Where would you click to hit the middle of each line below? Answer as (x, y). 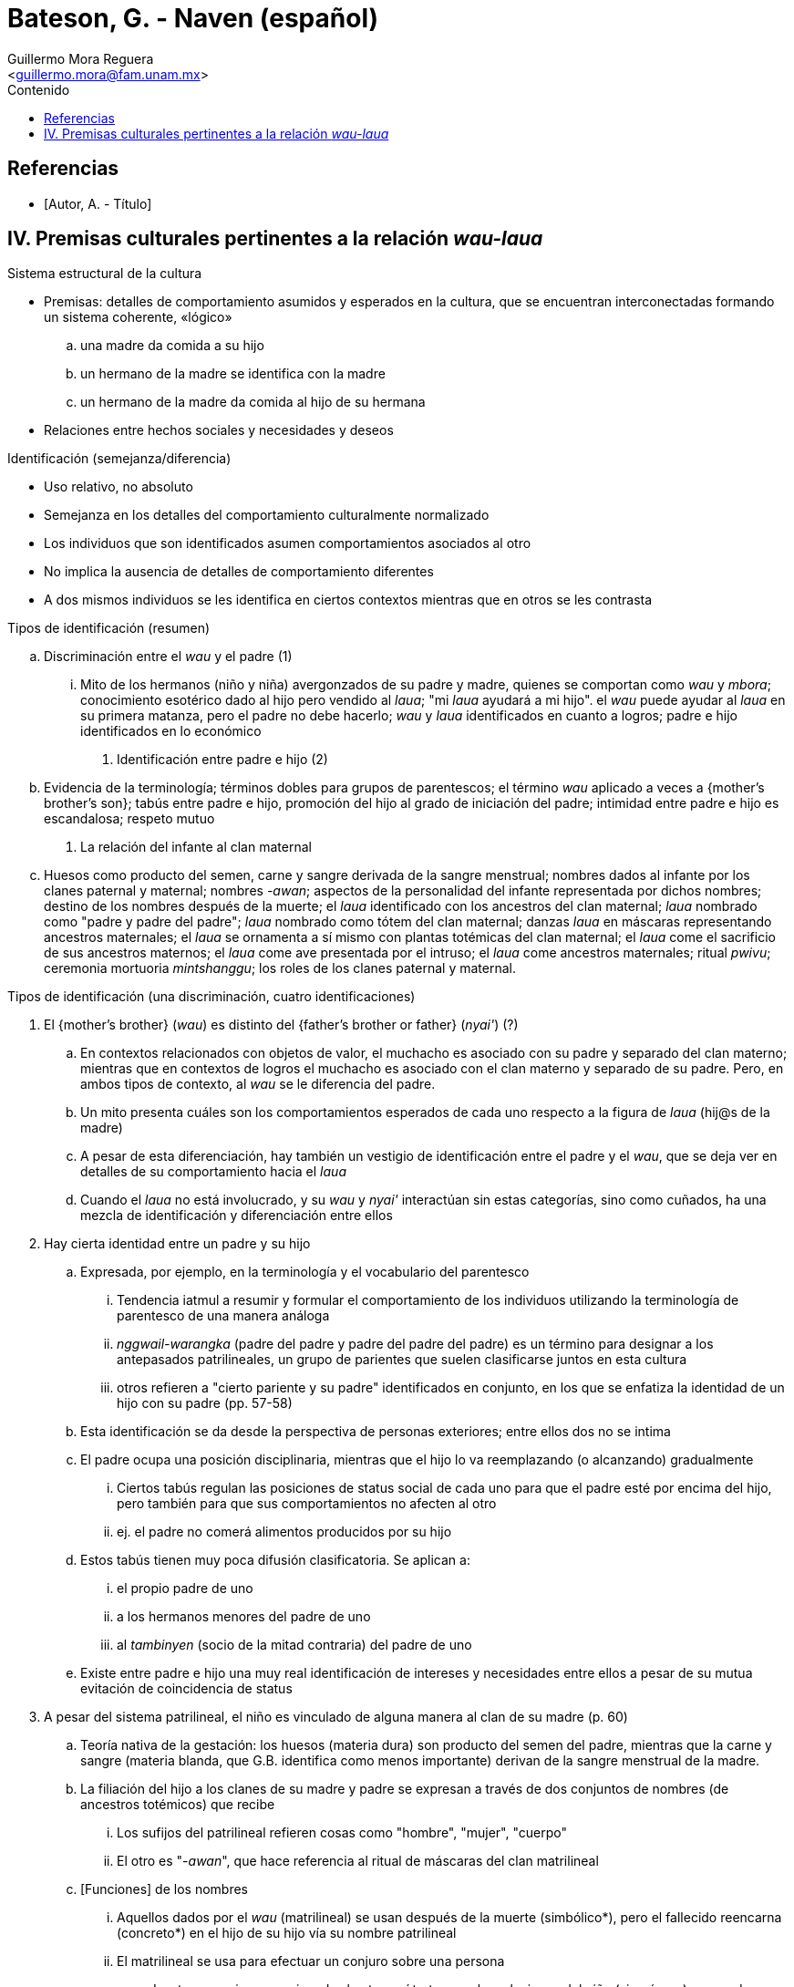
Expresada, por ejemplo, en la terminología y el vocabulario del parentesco (305, 1272)
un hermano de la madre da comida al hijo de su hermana (253, 402)
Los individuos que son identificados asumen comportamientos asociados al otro (288, 543)
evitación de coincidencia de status (186, 1689)
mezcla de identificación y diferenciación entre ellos (237, 1216)
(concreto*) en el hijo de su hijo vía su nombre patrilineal (287, 1933)
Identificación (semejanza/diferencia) (119, 459)
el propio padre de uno (185, 1589)
